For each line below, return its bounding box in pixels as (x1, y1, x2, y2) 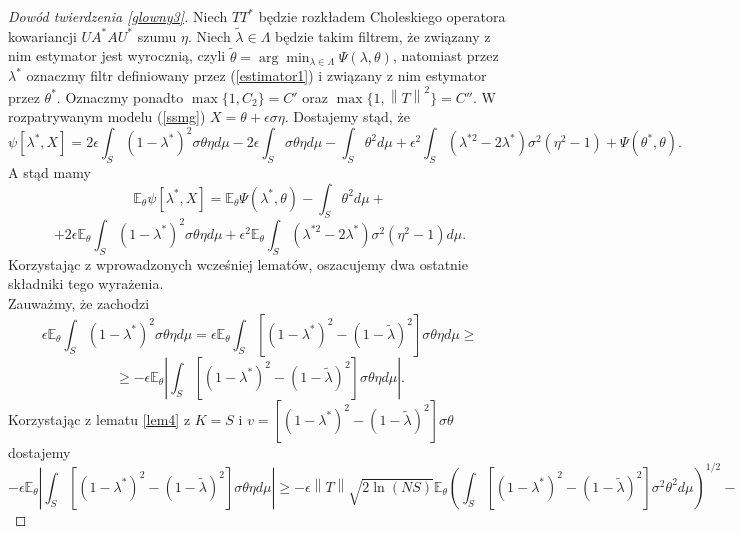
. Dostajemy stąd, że (284, 106, 410, 127)
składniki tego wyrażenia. (8, 273, 164, 294)
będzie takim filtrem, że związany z (275, 25, 491, 46)
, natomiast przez (392, 45, 499, 66)
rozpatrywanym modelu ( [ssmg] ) (8, 106, 206, 127)
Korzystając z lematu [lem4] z (8, 408, 191, 429)
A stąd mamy (8, 162, 91, 183)
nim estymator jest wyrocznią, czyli (8, 45, 226, 66)
